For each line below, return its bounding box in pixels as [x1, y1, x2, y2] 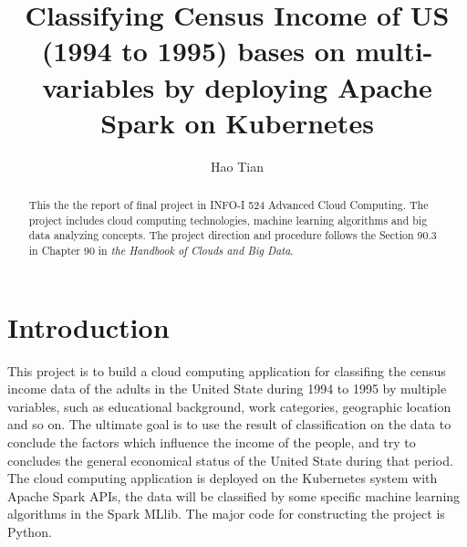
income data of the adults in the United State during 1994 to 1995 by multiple [7, 379, 447, 398]
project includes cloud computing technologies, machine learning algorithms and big [28, 212, 428, 227]
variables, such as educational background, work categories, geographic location [7, 396, 451, 416]
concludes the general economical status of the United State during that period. [7, 450, 453, 469]
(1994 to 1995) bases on [41, 32, 346, 69]
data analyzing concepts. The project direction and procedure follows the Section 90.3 [28, 227, 437, 243]
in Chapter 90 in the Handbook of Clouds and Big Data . [28, 243, 294, 258]
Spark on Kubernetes [100, 103, 374, 141]
